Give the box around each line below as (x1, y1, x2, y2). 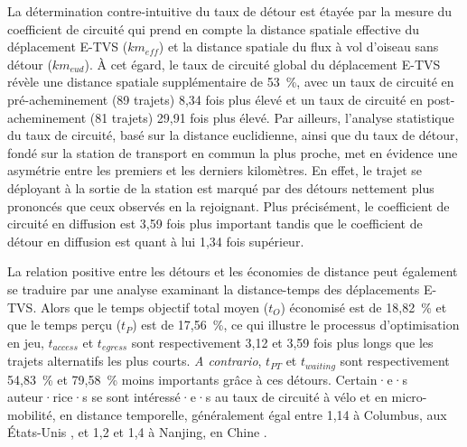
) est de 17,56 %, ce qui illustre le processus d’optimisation (132, 315, 460, 334)
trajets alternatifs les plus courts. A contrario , (7, 351, 262, 370)
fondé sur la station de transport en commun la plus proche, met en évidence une (7, 143, 458, 162)
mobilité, (7, 405, 56, 424)
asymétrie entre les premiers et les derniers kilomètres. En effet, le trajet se (7, 161, 423, 180)
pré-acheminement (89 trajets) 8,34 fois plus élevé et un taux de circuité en (7, 89, 423, 108)
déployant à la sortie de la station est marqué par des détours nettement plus (7, 178, 434, 197)
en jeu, (7, 332, 44, 351)
